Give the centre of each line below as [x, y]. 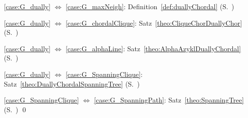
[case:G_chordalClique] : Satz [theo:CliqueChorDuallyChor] [154, 22]
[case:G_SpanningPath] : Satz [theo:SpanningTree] [169, 100]
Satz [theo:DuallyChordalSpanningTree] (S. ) [72, 83]
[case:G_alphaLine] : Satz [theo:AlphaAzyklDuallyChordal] [153, 48]
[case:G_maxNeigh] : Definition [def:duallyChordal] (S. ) [150, 6]
